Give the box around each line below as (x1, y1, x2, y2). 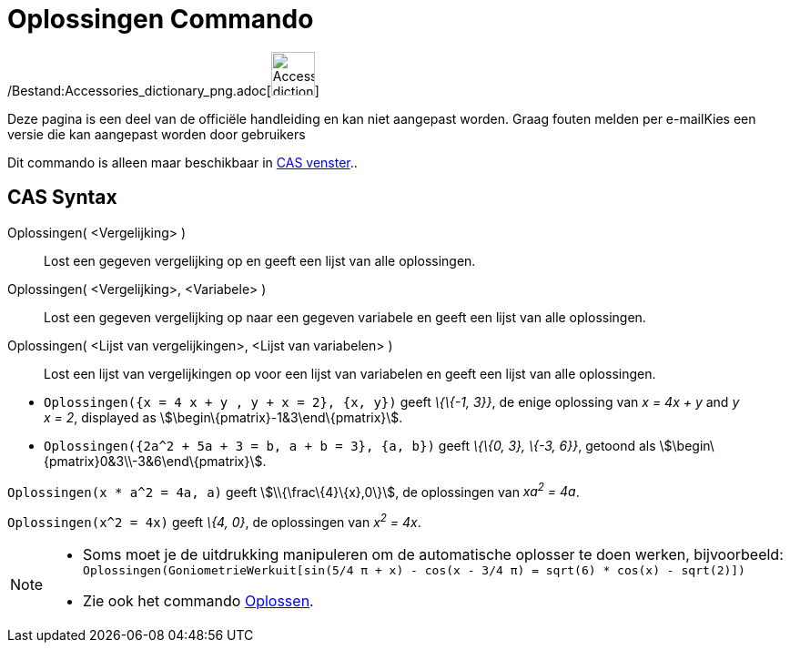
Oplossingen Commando (7, 4, 314, 35)
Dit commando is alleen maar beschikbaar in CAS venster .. (7, 154, 358, 170)
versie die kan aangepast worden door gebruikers (7, 126, 306, 142)
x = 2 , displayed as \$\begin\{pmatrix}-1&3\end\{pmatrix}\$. (44, 409, 403, 425)
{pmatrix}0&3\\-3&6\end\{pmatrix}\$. (44, 452, 267, 469)
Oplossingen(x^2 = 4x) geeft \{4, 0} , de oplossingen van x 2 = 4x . (7, 512, 421, 530)
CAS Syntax (7, 186, 117, 209)
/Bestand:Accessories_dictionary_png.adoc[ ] (7, 82, 319, 98)
